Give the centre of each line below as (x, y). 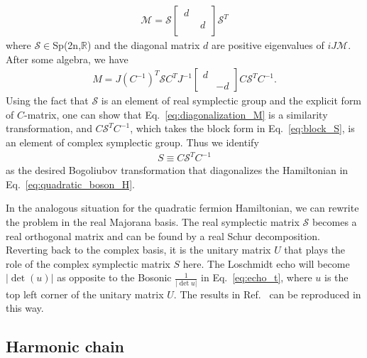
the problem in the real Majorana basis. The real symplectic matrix (153, 221)
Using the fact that (47, 101)
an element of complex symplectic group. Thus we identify (132, 142)
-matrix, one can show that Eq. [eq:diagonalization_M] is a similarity (176, 114)
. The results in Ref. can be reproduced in (267, 294)
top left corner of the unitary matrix (85, 294)
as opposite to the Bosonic (114, 277)
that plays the (315, 250)
